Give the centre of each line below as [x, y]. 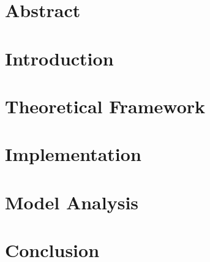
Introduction [59, 58]
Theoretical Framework [105, 106]
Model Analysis [72, 202]
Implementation [73, 154]
